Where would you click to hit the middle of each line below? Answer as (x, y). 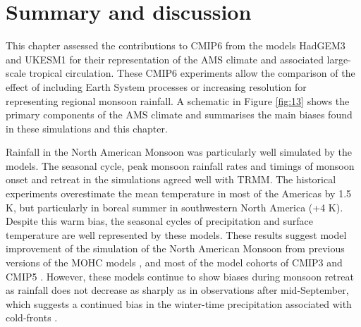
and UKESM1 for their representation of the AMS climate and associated (165, 59)
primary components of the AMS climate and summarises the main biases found (179, 115)
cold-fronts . (32, 317)
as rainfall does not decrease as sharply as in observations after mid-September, (177, 290)
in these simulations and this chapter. (87, 128)
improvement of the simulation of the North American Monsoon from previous (175, 248)
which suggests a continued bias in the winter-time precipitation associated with (179, 303)
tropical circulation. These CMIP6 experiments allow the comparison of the (192, 73)
